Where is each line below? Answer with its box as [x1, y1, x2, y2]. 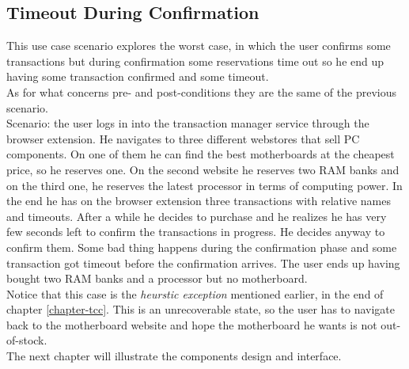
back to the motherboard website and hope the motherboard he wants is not [6, 316, 377, 333]
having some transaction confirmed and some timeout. [6, 68, 269, 85]
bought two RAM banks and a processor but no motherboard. [6, 270, 308, 287]
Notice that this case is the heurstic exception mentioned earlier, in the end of [6, 285, 384, 302]
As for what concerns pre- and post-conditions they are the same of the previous [6, 83, 396, 100]
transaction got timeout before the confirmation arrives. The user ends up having [6, 254, 400, 271]
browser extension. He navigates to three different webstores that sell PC [6, 130, 360, 146]
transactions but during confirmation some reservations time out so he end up [6, 52, 384, 69]
